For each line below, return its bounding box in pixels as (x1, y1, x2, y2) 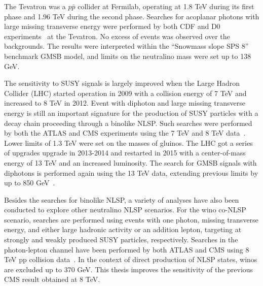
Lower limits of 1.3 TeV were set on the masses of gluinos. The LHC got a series (4, 137, 253, 148)
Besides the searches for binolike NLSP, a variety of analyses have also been (4, 194, 239, 205)
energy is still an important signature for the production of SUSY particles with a (4, 107, 258, 118)
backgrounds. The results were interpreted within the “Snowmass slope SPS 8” (4, 41, 249, 51)
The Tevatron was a (4, 1, 66, 11)
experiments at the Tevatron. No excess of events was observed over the (4, 30, 230, 41)
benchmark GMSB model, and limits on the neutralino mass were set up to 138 (4, 50, 251, 61)
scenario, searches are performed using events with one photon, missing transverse (4, 214, 258, 225)
